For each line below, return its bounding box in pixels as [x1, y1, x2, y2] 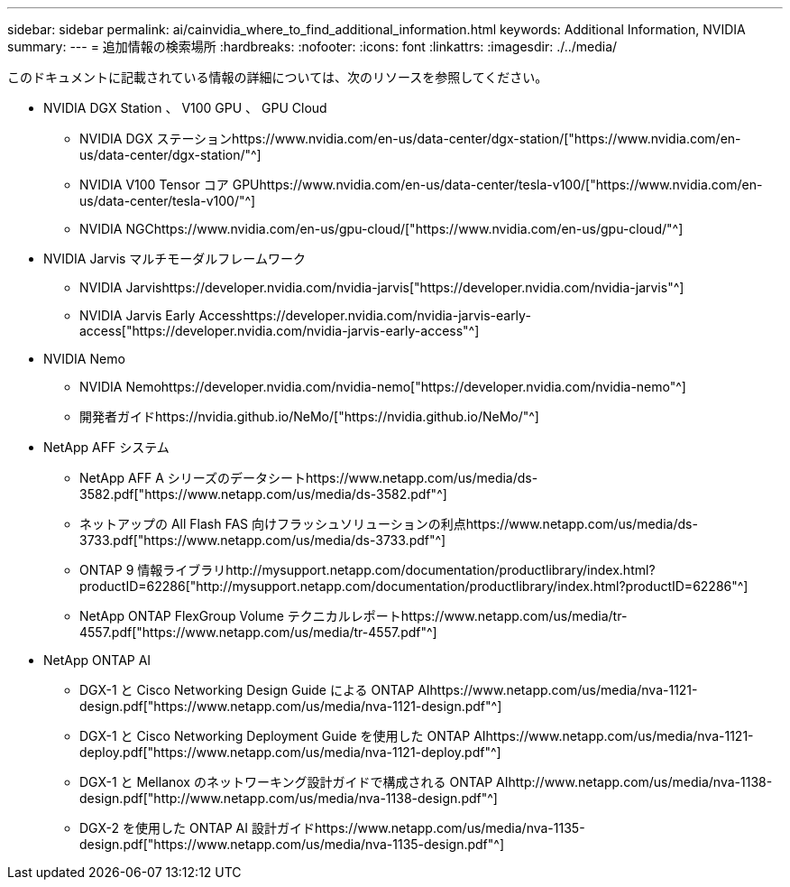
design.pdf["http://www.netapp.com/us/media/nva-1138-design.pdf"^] [79, 790, 498, 806]
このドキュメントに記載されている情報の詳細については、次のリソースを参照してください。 [7, 69, 548, 85]
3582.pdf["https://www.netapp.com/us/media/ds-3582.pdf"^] [79, 486, 447, 502]
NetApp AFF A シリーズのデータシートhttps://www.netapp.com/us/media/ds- [79, 470, 538, 485]
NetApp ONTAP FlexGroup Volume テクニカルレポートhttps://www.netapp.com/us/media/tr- [79, 608, 628, 624]
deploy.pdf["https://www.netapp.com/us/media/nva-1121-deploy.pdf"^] [79, 744, 501, 760]
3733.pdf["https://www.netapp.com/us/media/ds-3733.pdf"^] [79, 532, 446, 548]
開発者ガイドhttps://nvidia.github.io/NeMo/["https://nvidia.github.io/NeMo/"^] [79, 409, 539, 424]
